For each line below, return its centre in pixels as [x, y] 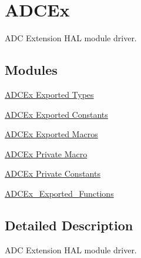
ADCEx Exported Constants [56, 114]
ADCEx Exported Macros [51, 134]
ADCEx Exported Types [49, 94]
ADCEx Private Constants [53, 173]
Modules [31, 70]
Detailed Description [69, 225]
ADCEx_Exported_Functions [59, 193]
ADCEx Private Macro [46, 153]
